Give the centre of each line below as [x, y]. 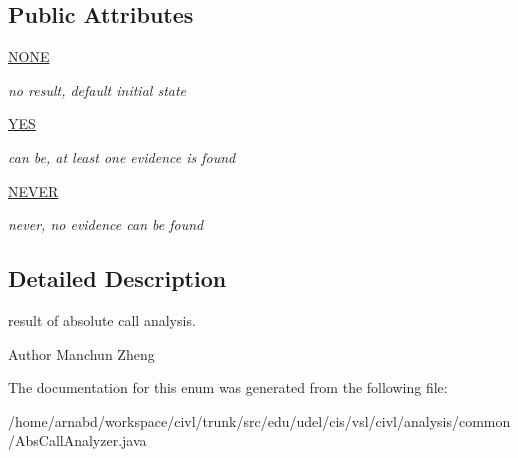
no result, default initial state [97, 89]
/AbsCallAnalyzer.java [77, 440]
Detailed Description [117, 278]
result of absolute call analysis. [102, 319]
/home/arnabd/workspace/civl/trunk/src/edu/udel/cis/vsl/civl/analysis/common [259, 420]
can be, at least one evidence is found [122, 156]
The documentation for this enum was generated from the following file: [228, 387]
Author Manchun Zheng [81, 353]
